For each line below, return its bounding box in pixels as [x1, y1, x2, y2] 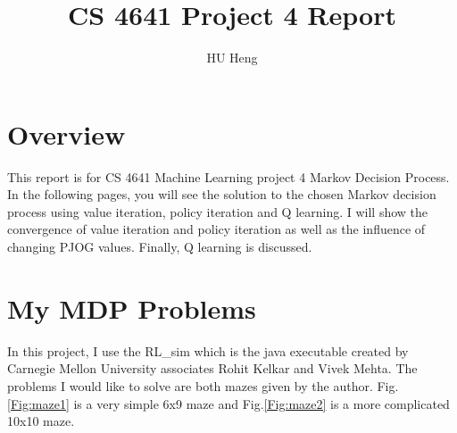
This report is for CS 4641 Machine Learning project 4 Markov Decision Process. [7, 167, 450, 186]
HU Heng [206, 48, 258, 67]
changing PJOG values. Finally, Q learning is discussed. [7, 237, 312, 256]
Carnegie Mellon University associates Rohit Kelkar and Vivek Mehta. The [7, 359, 418, 378]
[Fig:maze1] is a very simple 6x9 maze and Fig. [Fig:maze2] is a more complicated [7, 394, 450, 412]
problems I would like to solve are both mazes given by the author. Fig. [7, 376, 399, 395]
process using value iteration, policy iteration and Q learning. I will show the [7, 202, 428, 221]
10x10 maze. [7, 412, 75, 430]
